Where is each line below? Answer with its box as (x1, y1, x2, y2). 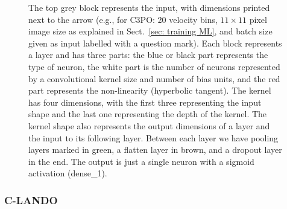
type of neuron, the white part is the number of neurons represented (28, 60, 280, 72)
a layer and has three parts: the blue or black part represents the (28, 48, 268, 61)
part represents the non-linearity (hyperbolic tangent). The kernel (28, 84, 271, 97)
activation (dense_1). (28, 167, 107, 179)
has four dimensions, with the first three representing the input (28, 95, 262, 108)
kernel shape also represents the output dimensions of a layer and (28, 119, 270, 132)
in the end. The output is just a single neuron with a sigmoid (28, 155, 254, 167)
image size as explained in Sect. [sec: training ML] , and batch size (28, 25, 273, 37)
